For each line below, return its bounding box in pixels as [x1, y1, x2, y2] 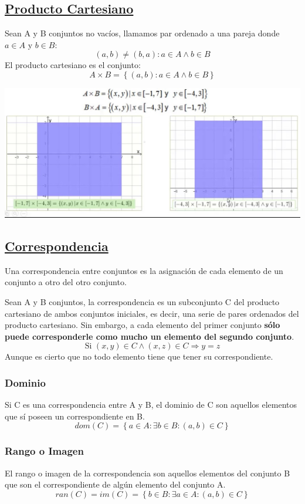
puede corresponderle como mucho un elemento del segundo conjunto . [5, 330, 294, 342]
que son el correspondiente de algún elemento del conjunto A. [5, 478, 226, 491]
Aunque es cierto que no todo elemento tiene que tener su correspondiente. [5, 350, 273, 363]
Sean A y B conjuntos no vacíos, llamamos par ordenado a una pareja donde [5, 27, 280, 39]
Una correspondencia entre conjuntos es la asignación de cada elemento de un [5, 264, 283, 276]
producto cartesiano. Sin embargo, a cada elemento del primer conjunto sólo [5, 319, 280, 331]
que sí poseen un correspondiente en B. [5, 410, 145, 422]
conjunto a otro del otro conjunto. [5, 276, 127, 288]
